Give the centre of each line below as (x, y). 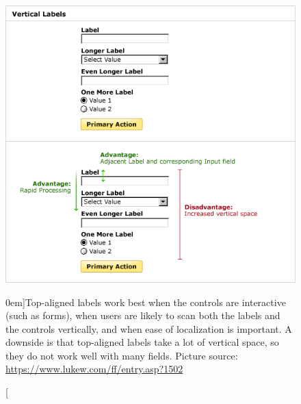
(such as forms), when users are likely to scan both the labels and (143, 315)
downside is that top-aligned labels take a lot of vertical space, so (142, 342)
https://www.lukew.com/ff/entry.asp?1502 (94, 369)
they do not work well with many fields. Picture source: (122, 355)
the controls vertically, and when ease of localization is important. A (149, 328)
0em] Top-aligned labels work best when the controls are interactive (146, 302)
